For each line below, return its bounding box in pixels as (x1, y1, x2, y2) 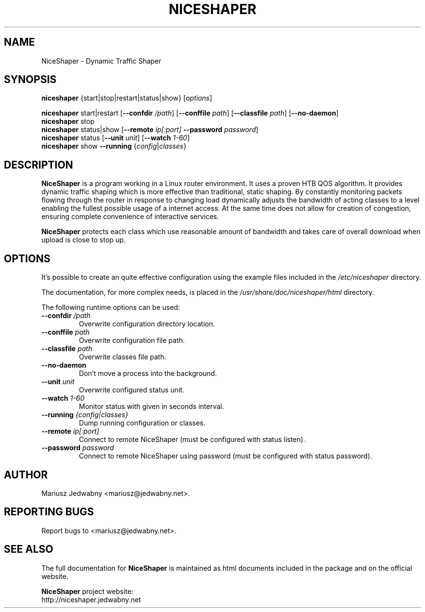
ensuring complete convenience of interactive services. (41, 212, 219, 221)
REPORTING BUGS (4, 506, 94, 518)
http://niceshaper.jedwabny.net (41, 595, 141, 604)
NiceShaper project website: (41, 587, 133, 595)
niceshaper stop (41, 117, 95, 126)
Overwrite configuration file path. (79, 336, 185, 345)
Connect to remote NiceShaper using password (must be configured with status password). (79, 452, 372, 460)
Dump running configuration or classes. (79, 419, 206, 427)
